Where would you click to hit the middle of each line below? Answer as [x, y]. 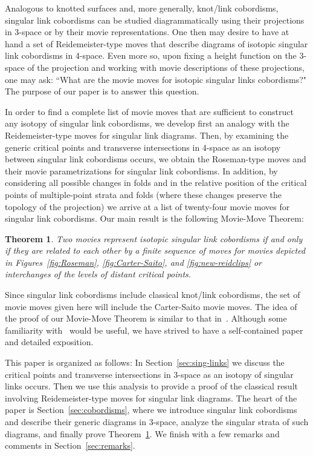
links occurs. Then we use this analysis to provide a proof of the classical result [151, 386]
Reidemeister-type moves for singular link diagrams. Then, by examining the [147, 135]
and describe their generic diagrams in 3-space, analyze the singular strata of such [157, 421]
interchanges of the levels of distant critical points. [98, 274]
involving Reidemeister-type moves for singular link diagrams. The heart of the [151, 398]
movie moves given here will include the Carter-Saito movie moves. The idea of [151, 306]
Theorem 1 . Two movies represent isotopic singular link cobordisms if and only [154, 238]
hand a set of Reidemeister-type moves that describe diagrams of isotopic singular [156, 43]
